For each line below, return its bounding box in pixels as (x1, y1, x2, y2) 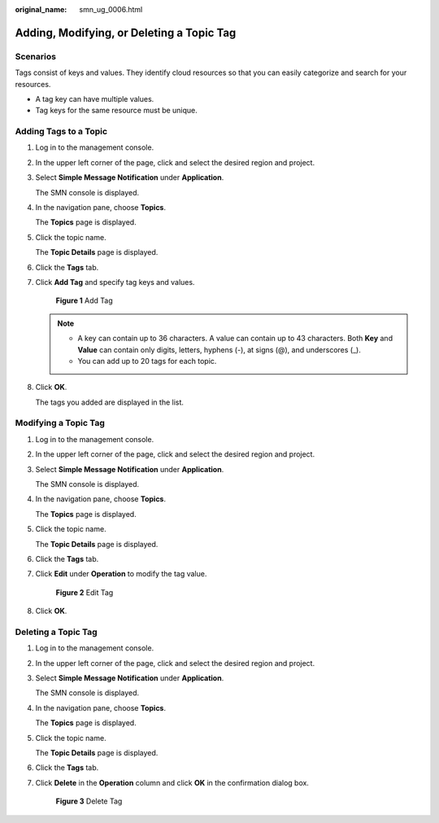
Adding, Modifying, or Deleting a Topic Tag (15, 25, 237, 40)
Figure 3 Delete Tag (55, 796, 123, 806)
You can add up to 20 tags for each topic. (77, 356, 217, 366)
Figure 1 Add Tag (55, 295, 113, 305)
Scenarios (15, 50, 57, 62)
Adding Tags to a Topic (15, 126, 108, 138)
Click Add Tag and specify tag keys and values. (35, 277, 195, 287)
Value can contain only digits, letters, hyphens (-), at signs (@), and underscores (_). (77, 344, 361, 354)
